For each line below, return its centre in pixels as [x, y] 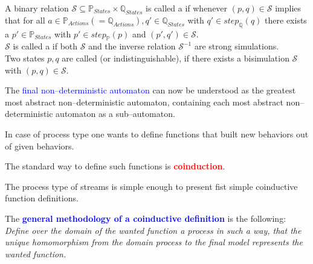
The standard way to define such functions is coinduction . [115, 166]
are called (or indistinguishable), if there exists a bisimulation [176, 58]
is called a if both [45, 46]
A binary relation [37, 8]
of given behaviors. [40, 146]
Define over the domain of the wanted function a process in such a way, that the [153, 230]
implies [288, 8]
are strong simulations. [237, 46]
